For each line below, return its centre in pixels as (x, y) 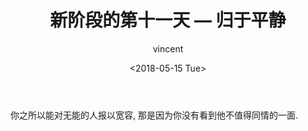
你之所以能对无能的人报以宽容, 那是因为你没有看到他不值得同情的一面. (154, 115)
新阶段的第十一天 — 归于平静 (168, 20)
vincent (168, 48)
